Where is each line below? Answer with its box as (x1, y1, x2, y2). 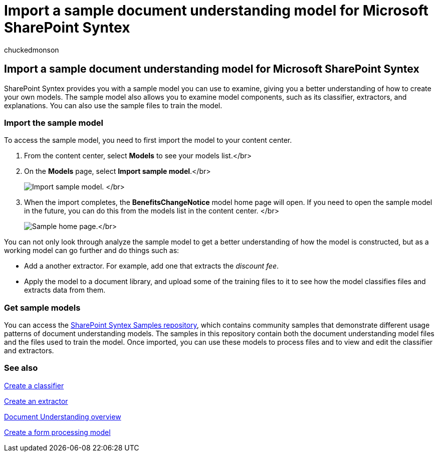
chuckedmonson (4, 45, 59, 54)
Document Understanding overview (4, 412, 121, 421)
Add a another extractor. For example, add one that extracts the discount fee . (24, 262, 279, 271)
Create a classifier (4, 381, 64, 390)
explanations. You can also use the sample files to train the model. (4, 101, 223, 110)
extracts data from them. (24, 286, 106, 295)
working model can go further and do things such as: (4, 246, 179, 255)
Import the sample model (4, 117, 103, 128)
